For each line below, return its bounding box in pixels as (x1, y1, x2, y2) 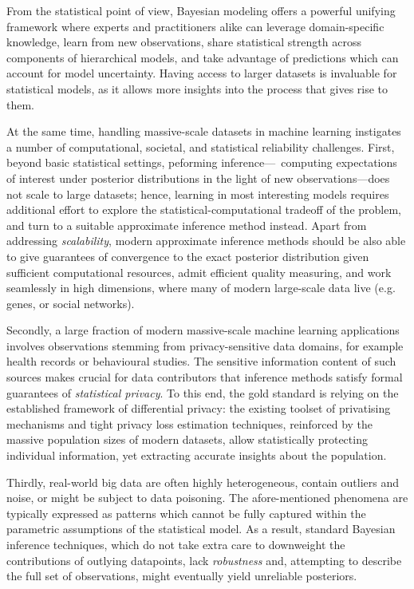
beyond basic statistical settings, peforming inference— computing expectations (6, 154, 397, 171)
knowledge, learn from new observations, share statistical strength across (6, 34, 361, 50)
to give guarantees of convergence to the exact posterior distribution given (6, 247, 369, 264)
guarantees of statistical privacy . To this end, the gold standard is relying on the (6, 384, 399, 401)
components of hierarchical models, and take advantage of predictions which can (6, 49, 399, 65)
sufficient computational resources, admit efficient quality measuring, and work (6, 263, 392, 280)
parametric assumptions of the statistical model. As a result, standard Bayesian (6, 520, 396, 537)
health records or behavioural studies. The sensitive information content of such (6, 353, 396, 370)
